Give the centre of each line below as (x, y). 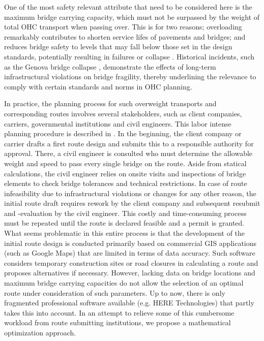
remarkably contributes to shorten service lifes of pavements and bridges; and (125, 36)
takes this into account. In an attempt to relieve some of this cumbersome (119, 312)
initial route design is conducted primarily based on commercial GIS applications (130, 243)
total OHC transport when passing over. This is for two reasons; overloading (123, 27)
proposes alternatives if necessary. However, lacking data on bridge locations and (130, 273)
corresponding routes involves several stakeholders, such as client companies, (123, 113)
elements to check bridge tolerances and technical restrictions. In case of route (126, 183)
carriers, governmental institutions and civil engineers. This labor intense (118, 123)
